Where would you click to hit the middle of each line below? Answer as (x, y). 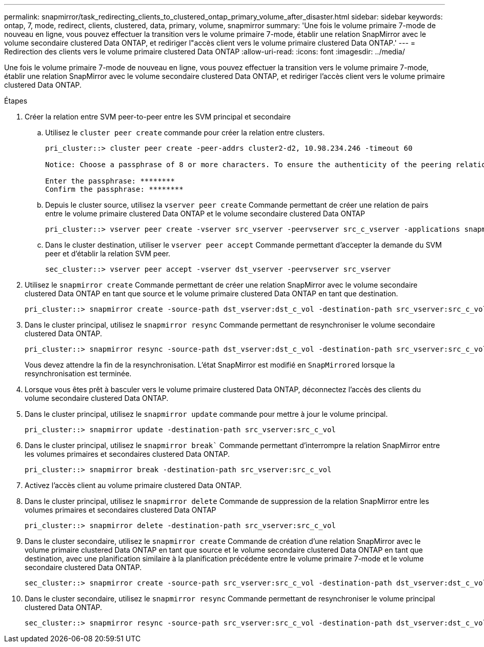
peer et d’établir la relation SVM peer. (108, 254)
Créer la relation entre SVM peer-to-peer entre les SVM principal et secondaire (158, 117)
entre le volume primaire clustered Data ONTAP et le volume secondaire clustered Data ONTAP (205, 214)
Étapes (16, 101)
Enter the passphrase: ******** (110, 181)
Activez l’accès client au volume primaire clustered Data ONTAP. (133, 485)
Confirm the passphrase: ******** (114, 189)
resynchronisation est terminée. (78, 373)
